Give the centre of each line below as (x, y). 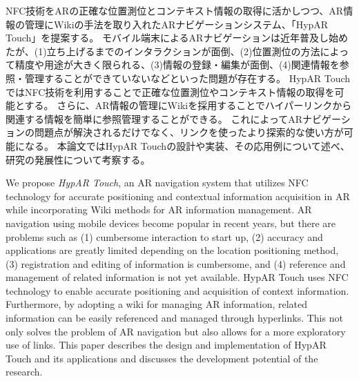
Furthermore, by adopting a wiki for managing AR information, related (157, 304)
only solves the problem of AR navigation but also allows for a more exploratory (176, 331)
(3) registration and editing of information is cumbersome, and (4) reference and (176, 263)
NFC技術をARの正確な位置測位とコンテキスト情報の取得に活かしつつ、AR (175, 10)
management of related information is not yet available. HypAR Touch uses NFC (177, 277)
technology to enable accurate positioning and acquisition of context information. (177, 290)
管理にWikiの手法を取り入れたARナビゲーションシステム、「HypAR (176, 24)
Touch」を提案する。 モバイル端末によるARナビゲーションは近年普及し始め (177, 38)
